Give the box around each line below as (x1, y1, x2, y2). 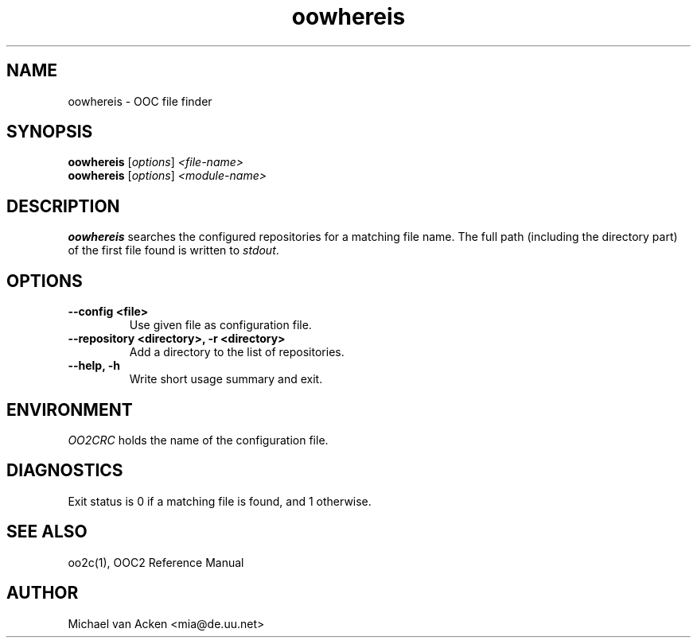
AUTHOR (6, 583, 79, 603)
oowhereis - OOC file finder (68, 94, 212, 108)
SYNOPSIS (6, 122, 93, 142)
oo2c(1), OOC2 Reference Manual (68, 555, 244, 569)
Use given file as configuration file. (129, 318, 312, 332)
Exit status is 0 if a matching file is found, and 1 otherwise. (68, 494, 372, 508)
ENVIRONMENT (6, 399, 133, 420)
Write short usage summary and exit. (129, 372, 323, 386)
